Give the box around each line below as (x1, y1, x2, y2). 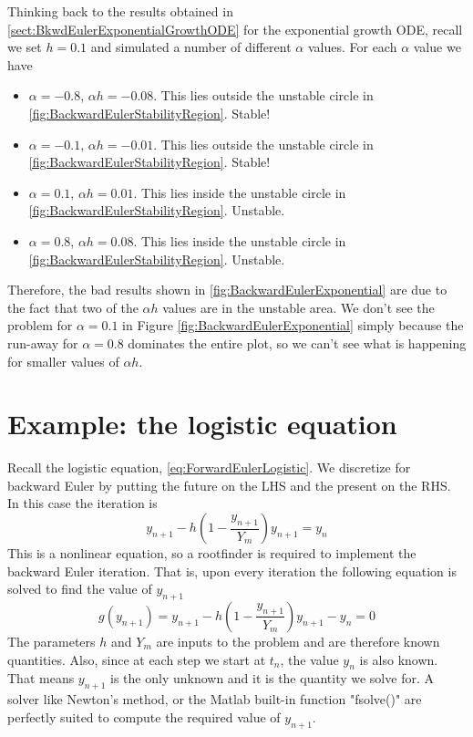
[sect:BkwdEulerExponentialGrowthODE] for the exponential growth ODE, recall (7, 19, 463, 38)
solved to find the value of (7, 579, 152, 598)
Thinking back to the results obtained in (7, 2, 233, 20)
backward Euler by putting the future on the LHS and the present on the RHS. (7, 475, 451, 494)
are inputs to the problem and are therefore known (156, 631, 440, 650)
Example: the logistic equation (7, 405, 397, 442)
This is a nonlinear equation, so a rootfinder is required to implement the (7, 544, 416, 562)
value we (413, 37, 461, 57)
